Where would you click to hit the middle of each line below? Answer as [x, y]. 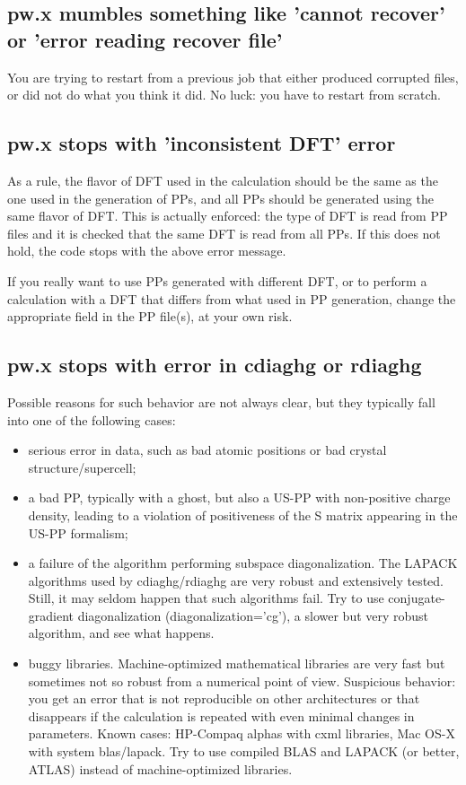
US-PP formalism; [78, 532]
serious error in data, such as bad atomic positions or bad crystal [207, 450]
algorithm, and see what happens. [121, 633]
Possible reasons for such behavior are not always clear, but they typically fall [221, 401]
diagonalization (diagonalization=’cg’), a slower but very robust [253, 615]
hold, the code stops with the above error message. [147, 251]
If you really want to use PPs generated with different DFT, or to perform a [217, 280]
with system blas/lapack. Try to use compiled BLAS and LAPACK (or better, [244, 751]
